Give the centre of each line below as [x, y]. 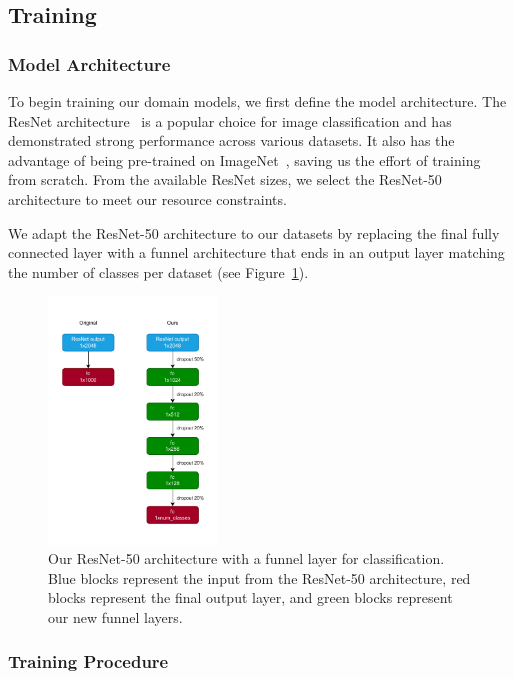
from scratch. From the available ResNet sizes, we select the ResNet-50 [225, 179]
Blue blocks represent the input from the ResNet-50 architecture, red [259, 577]
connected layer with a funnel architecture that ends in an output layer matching [256, 252]
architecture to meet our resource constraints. [147, 198]
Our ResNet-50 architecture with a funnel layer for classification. [246, 558]
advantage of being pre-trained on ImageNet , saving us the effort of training [244, 159]
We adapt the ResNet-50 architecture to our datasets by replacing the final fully [254, 232]
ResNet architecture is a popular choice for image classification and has [230, 120]
